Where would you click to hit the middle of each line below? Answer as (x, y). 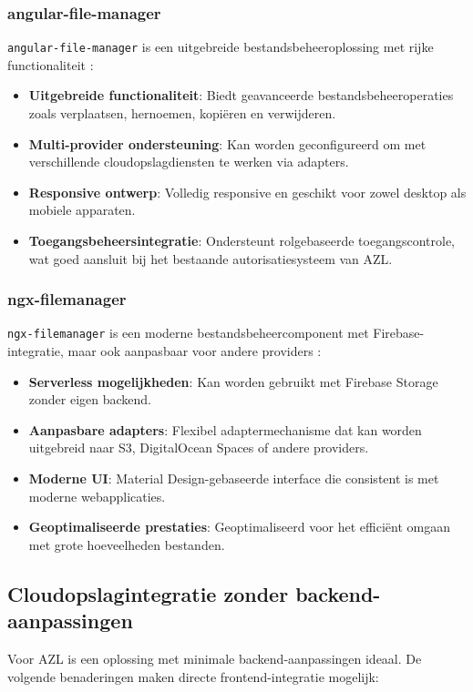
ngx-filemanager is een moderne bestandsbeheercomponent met (188, 333)
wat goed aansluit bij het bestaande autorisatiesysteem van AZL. (211, 258)
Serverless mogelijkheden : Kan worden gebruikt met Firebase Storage (233, 381)
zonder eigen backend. (90, 399)
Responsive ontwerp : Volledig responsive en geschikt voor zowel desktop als (247, 192)
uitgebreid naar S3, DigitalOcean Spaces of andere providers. (199, 448)
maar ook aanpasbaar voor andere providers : (195, 351)
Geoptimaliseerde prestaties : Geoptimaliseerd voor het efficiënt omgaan (240, 527)
